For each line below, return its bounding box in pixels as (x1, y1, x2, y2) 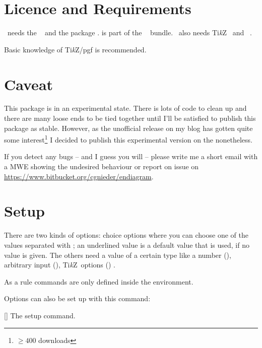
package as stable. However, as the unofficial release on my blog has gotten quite (4, 122, 253, 133)
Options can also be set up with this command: (4, 293, 151, 304)
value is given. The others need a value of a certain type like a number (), (4, 249, 231, 260)
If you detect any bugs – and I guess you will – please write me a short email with (4, 151, 258, 162)
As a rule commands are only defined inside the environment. (4, 276, 193, 287)
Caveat (4, 74, 53, 94)
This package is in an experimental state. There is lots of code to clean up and (4, 103, 247, 113)
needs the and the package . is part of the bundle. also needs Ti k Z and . (7, 27, 252, 38)
